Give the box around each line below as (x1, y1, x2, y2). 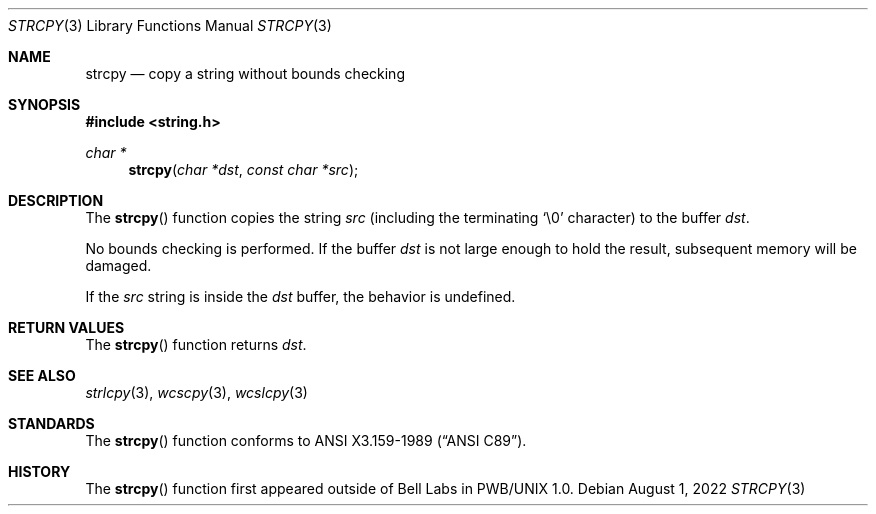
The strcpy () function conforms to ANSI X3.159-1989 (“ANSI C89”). (85, 432, 527, 449)
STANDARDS (8, 415, 95, 432)
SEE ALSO (8, 367, 76, 384)
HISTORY (8, 463, 71, 480)
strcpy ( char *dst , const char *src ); (128, 161, 359, 178)
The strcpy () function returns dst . (85, 336, 307, 353)
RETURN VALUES (8, 319, 125, 336)
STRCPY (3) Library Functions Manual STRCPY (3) (8, 17, 332, 34)
